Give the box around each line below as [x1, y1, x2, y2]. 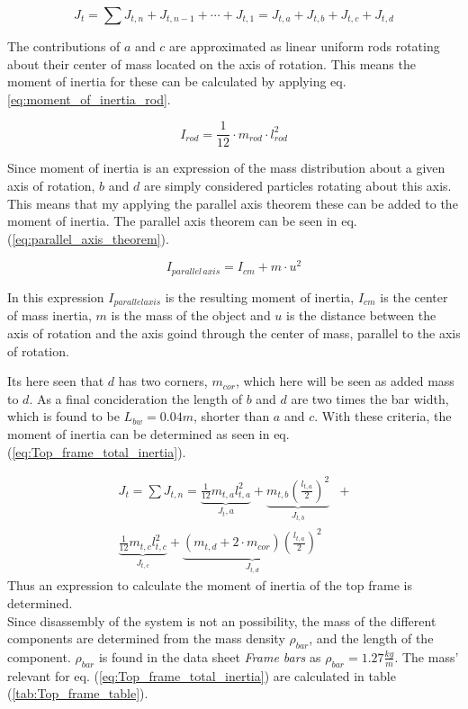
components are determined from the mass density [7, 629, 285, 648]
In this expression [7, 287, 104, 306]
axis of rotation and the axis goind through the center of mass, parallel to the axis [7, 323, 461, 342]
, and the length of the [309, 629, 434, 648]
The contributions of [7, 37, 121, 55]
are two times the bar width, [291, 389, 449, 408]
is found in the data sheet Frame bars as [98, 647, 321, 666]
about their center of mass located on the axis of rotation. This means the [7, 54, 416, 73]
